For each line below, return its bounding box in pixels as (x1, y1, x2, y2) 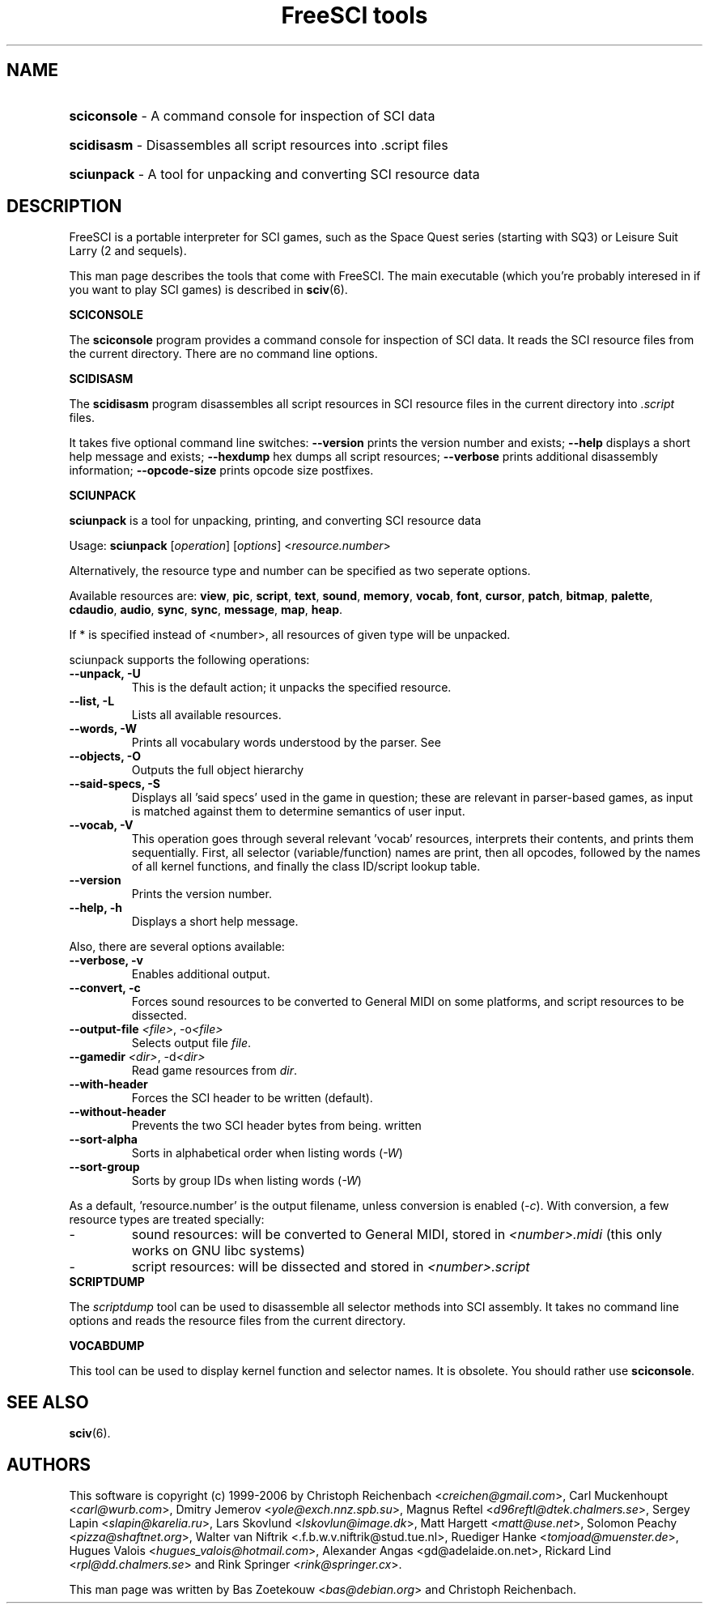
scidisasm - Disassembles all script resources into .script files (69, 136, 448, 153)
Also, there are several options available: (69, 939, 285, 954)
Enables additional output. (131, 967, 270, 982)
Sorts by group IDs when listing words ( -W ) (131, 1173, 362, 1188)
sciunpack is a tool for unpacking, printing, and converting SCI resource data (69, 513, 482, 528)
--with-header (69, 1077, 148, 1092)
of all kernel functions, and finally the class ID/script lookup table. (131, 859, 481, 874)
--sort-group (69, 1160, 140, 1174)
